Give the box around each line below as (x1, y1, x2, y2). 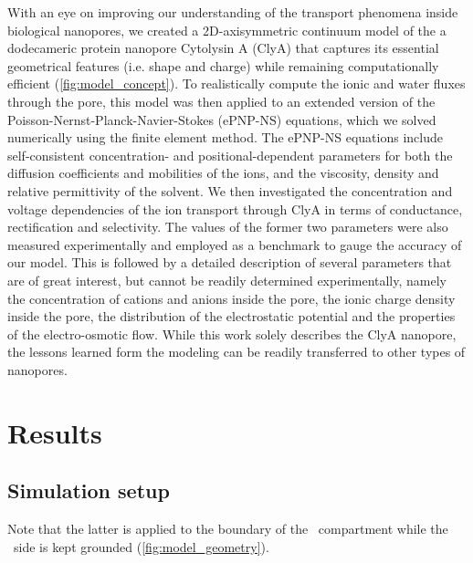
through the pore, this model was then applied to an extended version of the (7, 91, 436, 110)
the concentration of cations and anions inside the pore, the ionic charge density (7, 288, 456, 308)
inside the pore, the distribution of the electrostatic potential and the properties (7, 307, 456, 326)
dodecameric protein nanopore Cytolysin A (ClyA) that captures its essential (7, 38, 439, 57)
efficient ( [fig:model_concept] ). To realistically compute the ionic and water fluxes (7, 74, 466, 93)
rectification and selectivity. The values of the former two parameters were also (7, 217, 448, 236)
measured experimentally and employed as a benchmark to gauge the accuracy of (7, 235, 462, 254)
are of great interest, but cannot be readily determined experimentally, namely (7, 270, 447, 289)
